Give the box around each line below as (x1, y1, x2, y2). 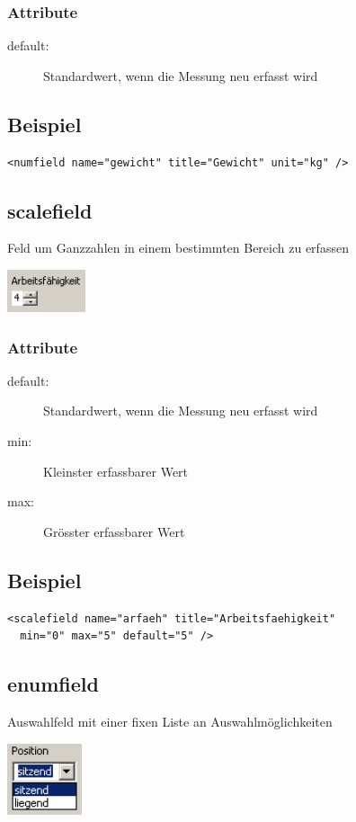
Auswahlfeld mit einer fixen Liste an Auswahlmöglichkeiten (7, 712, 333, 730)
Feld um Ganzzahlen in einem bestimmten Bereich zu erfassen (7, 238, 349, 257)
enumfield (7, 670, 99, 698)
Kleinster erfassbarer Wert (43, 461, 189, 480)
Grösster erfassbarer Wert (43, 522, 185, 541)
